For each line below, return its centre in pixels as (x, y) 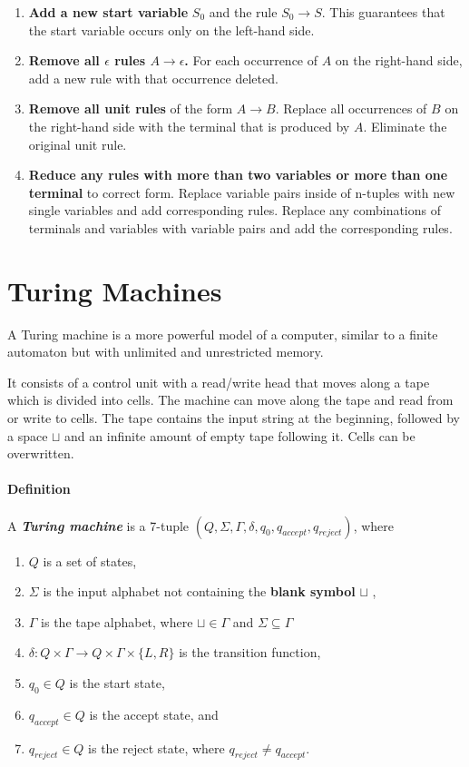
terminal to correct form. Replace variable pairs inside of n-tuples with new (242, 192)
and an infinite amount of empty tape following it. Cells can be (240, 435)
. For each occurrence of (251, 60)
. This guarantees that (383, 12)
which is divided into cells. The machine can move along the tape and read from (230, 400)
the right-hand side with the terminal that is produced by (189, 126)
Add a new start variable (108, 12)
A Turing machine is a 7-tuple (98, 525)
